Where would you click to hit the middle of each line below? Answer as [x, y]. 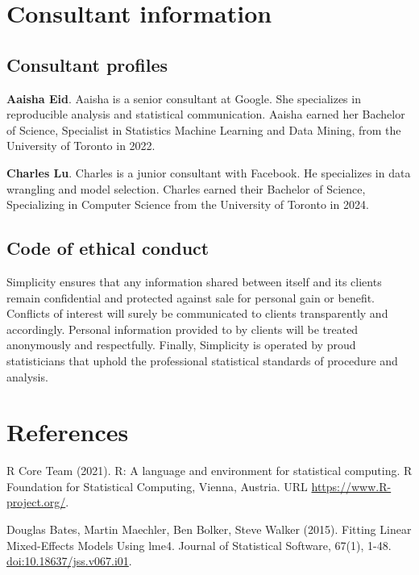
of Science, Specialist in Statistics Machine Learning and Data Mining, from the [204, 129]
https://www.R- [351, 486]
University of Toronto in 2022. [81, 146]
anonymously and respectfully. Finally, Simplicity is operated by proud [181, 345]
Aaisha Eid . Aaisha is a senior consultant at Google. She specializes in [184, 98]
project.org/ [36, 502]
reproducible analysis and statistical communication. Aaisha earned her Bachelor [206, 114]
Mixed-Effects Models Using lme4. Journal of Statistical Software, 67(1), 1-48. [199, 545]
